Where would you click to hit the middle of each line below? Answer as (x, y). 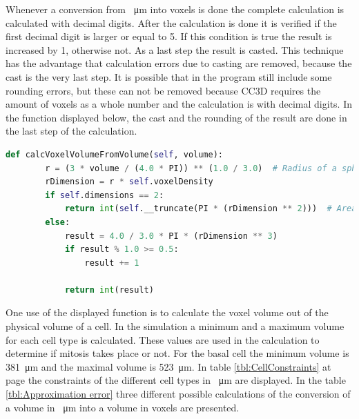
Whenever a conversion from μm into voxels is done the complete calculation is (175, 9)
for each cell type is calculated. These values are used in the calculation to (163, 339)
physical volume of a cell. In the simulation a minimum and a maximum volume (175, 326)
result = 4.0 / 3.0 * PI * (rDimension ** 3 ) (171, 236)
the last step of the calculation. (71, 131)
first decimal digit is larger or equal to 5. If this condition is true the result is (169, 36)
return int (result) (109, 290)
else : (58, 222)
